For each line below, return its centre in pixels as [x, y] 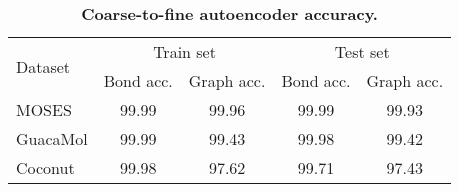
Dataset [43, 66]
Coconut [45, 167]
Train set [184, 51]
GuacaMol [52, 138]
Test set [362, 51]
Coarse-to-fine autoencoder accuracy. [229, 13]
